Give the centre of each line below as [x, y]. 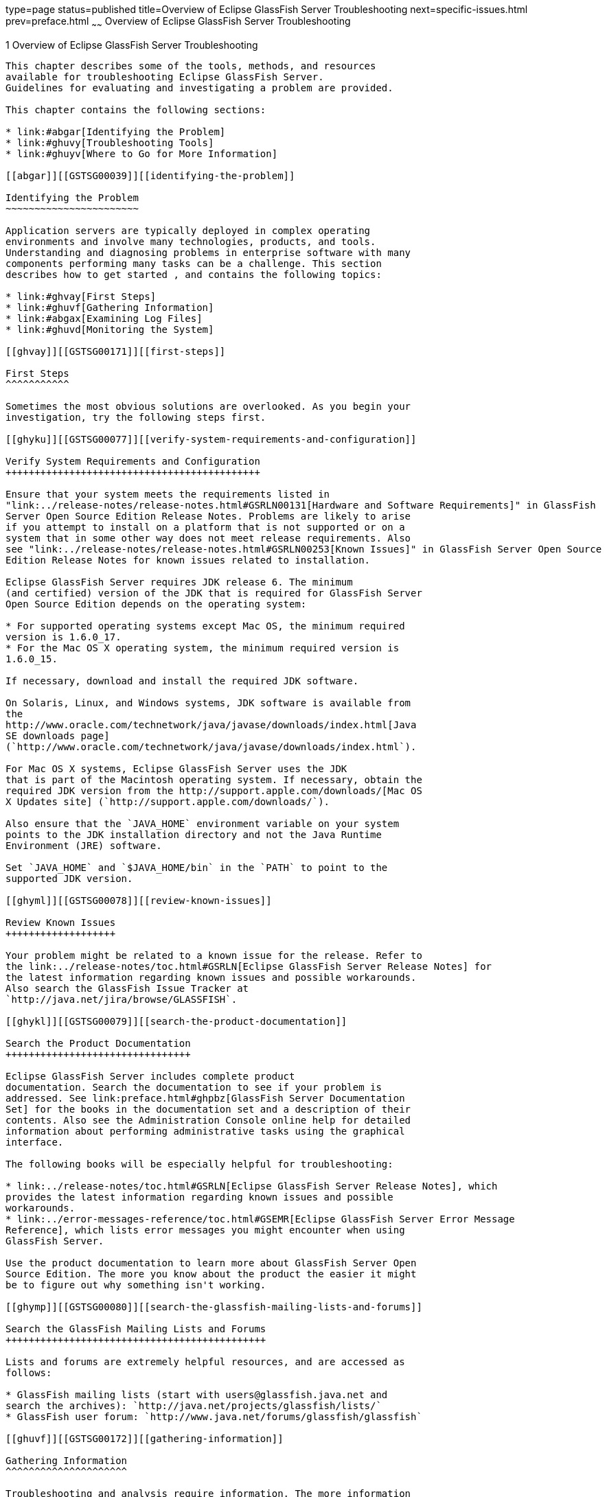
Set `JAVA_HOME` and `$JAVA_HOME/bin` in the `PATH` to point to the [197, 867]
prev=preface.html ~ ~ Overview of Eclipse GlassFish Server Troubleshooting [178, 22]
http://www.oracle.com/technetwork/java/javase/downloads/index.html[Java [211, 724]
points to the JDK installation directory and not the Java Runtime [194, 834]
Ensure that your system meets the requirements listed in [168, 494]
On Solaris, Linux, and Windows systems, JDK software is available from [208, 703]
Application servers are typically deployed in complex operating [188, 230]
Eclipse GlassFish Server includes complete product [150, 1076]
